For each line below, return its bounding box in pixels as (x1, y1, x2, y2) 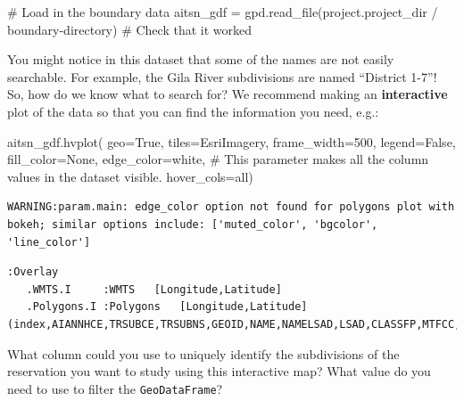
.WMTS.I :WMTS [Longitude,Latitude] (26, 282, 282, 296)
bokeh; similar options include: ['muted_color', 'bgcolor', (7, 217, 378, 231)
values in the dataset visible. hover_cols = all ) (7, 167, 253, 185)
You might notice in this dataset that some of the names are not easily (7, 50, 394, 69)
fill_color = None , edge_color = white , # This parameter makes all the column (7, 150, 429, 168)
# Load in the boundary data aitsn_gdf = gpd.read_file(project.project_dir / (7, 3, 438, 20)
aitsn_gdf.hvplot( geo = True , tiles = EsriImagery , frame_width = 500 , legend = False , (7, 132, 456, 151)
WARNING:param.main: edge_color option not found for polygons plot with (7, 200, 455, 214)
